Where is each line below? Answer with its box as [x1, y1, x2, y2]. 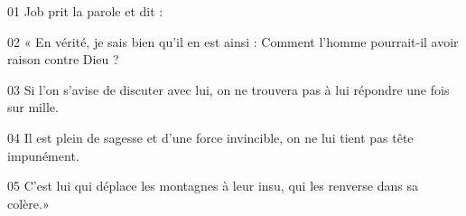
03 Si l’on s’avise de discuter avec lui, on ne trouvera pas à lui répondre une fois [7, 80, 450, 99]
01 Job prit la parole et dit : [7, 2, 163, 20]
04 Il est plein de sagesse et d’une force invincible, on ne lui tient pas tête [7, 127, 414, 146]
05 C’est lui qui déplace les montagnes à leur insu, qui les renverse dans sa [7, 176, 418, 195]
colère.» [7, 193, 50, 212]
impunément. [7, 146, 79, 164]
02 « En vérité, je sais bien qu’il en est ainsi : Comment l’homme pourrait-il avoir [7, 32, 459, 51]
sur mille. [7, 98, 59, 117]
